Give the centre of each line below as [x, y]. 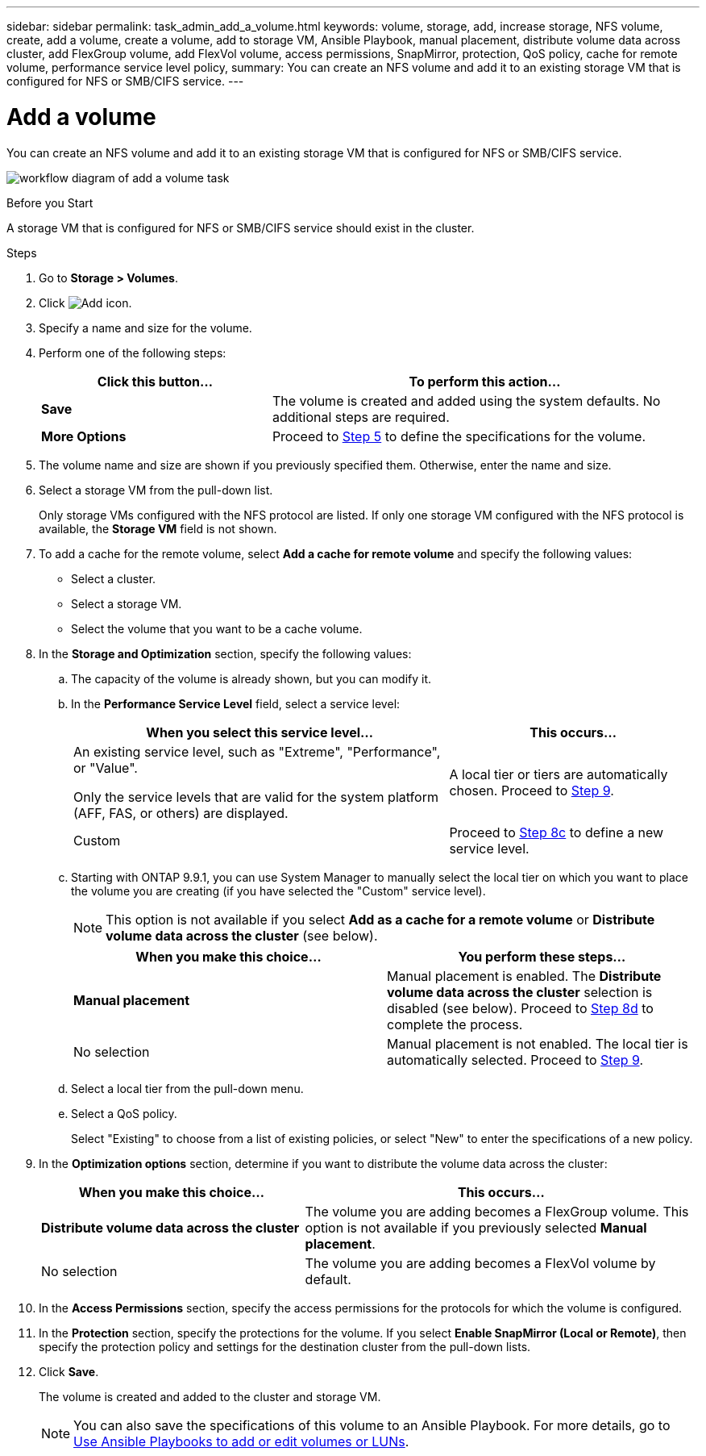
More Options [84, 436]
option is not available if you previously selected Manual [476, 1227]
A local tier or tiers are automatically [559, 774]
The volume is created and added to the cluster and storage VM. [210, 1396]
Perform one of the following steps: [133, 353]
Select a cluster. [114, 578]
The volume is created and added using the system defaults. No [466, 401]
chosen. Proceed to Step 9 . [532, 790]
